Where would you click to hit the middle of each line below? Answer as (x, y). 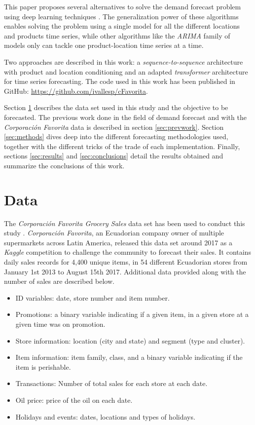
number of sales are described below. (59, 281)
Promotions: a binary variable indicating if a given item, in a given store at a (132, 314)
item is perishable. (43, 367)
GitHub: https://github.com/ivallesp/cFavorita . (76, 91)
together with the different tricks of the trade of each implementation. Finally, (122, 146)
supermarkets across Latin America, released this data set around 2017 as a (118, 242)
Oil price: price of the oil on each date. (74, 400)
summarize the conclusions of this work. (64, 165)
